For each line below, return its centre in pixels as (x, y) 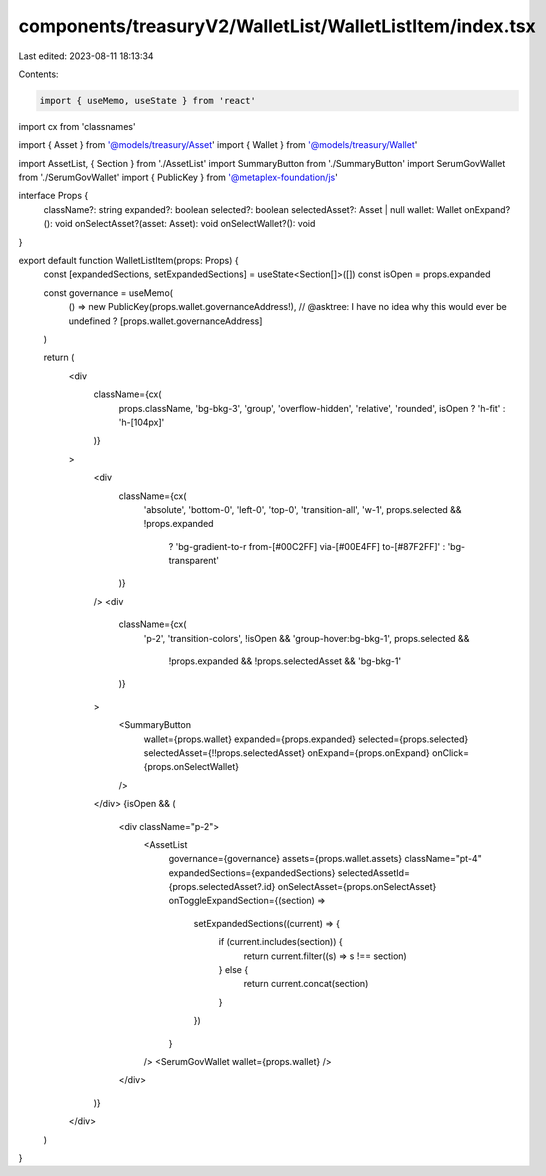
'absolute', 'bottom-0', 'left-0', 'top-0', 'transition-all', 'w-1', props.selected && (302, 509)
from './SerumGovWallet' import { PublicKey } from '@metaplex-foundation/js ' (178, 177)
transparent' (194, 561)
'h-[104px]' (141, 422)
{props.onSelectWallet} (191, 767)
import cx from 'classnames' (77, 126)
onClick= (450, 752)
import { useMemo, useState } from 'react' (148, 100)
